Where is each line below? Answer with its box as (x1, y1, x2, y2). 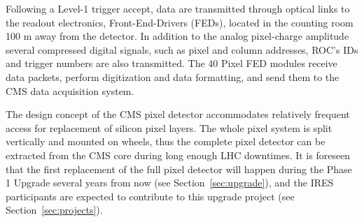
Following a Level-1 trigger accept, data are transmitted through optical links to (6, 1, 350, 15)
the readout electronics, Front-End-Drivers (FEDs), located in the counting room (6, 15, 353, 29)
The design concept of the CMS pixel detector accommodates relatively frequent (6, 107, 350, 121)
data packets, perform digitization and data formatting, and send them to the (6, 69, 339, 84)
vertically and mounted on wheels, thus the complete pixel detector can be (6, 134, 325, 149)
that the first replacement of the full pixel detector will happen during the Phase (6, 161, 352, 176)
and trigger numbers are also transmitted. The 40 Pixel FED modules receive (6, 56, 337, 71)
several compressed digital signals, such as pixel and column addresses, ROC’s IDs (6, 42, 358, 57)
